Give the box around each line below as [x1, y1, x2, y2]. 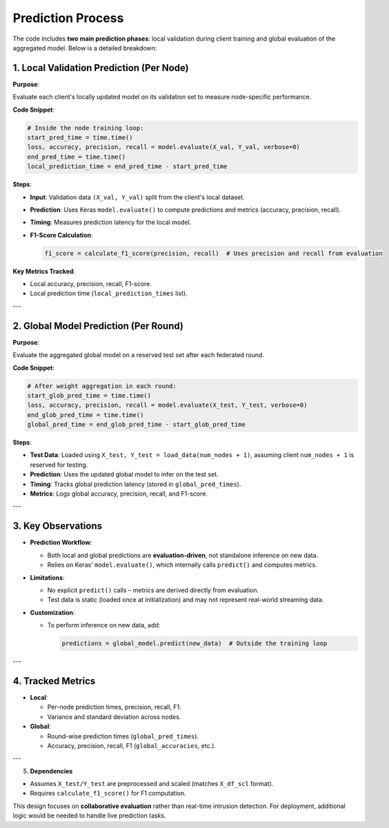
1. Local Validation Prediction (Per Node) [12, 62, 189, 74]
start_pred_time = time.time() [27, 134, 134, 141]
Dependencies [30, 767, 73, 775]
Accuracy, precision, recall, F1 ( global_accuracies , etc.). [47, 741, 217, 749]
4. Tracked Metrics [12, 675, 96, 687]
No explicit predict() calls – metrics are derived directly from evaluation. [47, 586, 259, 594]
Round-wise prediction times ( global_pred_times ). [47, 731, 199, 740]
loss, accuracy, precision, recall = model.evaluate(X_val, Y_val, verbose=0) [27, 143, 300, 151]
